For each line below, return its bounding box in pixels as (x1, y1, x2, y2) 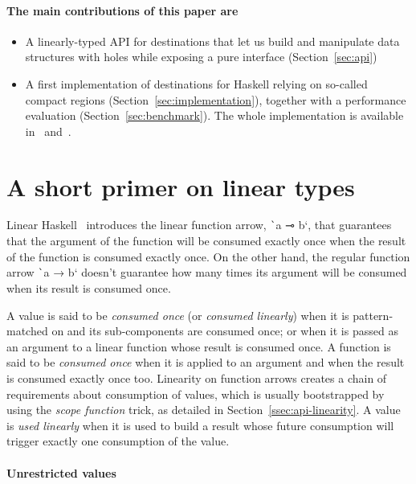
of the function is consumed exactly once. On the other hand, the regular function (6, 248, 410, 265)
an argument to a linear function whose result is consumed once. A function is (6, 338, 391, 355)
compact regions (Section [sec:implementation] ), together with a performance (25, 91, 406, 108)
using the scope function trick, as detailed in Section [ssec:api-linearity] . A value (6, 401, 401, 418)
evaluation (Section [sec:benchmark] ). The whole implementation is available (25, 107, 404, 124)
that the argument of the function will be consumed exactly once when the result (6, 232, 406, 249)
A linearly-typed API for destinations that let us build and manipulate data (25, 32, 400, 49)
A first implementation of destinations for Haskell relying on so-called (25, 75, 368, 92)
